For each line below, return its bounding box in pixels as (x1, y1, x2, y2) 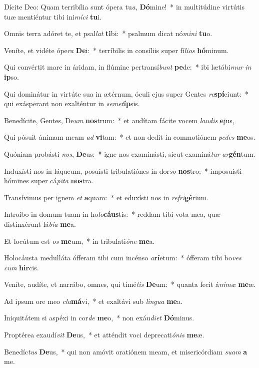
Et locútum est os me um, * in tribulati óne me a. (4, 235, 155, 246)
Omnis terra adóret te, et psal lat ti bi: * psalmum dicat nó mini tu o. (4, 28, 212, 39)
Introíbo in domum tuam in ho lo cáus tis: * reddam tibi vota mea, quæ (4, 209, 220, 219)
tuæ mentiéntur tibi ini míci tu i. (4, 11, 102, 22)
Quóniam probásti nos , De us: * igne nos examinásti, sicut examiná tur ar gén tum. (4, 148, 255, 159)
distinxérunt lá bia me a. (4, 218, 76, 229)
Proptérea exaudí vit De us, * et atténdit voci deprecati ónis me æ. (4, 329, 204, 340)
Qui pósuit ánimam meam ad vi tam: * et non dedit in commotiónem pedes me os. (4, 132, 255, 142)
